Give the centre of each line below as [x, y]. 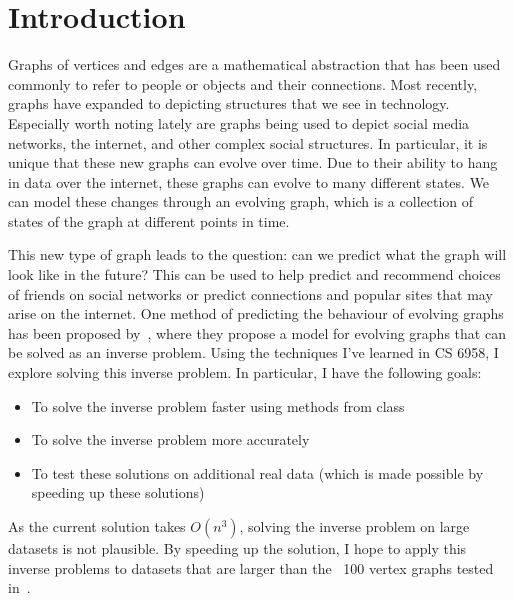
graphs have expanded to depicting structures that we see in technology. [229, 103]
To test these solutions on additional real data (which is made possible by [257, 472]
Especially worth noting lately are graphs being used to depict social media [239, 122]
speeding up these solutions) [118, 492]
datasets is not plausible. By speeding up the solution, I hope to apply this [237, 548]
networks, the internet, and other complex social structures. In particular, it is [248, 142]
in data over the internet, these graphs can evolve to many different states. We [249, 181]
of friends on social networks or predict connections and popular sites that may [250, 293]
